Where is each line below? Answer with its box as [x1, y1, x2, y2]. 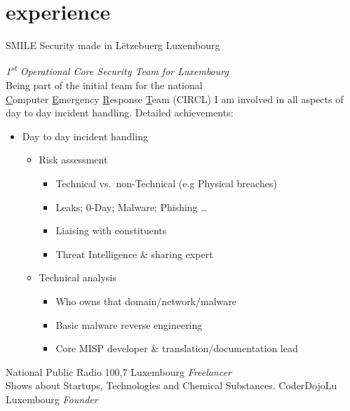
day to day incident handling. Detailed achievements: [6, 105, 234, 120]
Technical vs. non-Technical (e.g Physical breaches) [55, 175, 277, 190]
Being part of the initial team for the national [6, 77, 203, 92]
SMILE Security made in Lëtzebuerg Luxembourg [6, 38, 220, 53]
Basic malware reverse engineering [55, 317, 203, 332]
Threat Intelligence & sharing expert [55, 246, 213, 261]
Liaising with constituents [55, 223, 167, 238]
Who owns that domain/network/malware [55, 293, 236, 308]
